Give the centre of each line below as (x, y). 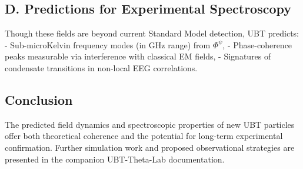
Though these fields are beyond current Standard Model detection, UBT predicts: (152, 33)
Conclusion (39, 99)
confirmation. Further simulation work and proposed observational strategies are (150, 147)
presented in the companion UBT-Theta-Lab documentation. (115, 159)
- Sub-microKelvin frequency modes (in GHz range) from (108, 44)
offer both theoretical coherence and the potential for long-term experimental (144, 136)
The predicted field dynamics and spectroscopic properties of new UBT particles (150, 124)
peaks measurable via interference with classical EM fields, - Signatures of (138, 56)
